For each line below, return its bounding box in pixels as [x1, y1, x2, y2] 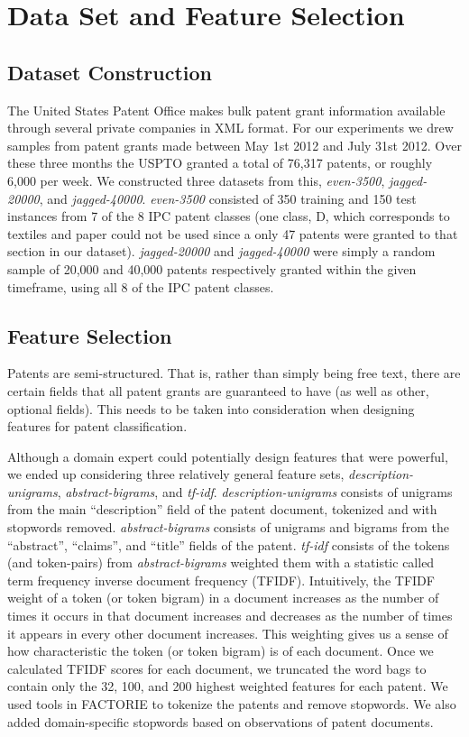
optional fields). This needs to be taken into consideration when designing [7, 399, 415, 418]
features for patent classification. [7, 417, 188, 436]
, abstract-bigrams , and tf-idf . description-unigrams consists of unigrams [57, 482, 453, 501]
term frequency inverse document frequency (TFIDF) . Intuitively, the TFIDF [7, 570, 435, 589]
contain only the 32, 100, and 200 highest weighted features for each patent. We [7, 677, 448, 696]
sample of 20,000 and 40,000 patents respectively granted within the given [7, 259, 417, 278]
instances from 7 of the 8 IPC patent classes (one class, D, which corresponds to [7, 207, 450, 226]
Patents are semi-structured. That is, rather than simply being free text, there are [7, 364, 461, 382]
